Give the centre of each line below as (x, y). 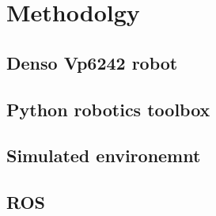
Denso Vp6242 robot (92, 62)
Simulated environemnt (104, 155)
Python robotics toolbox (108, 109)
